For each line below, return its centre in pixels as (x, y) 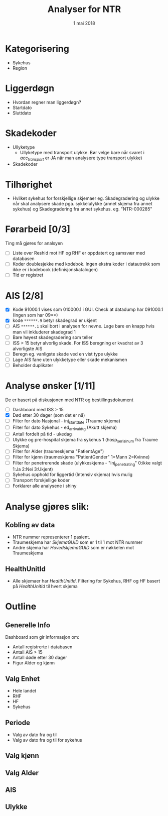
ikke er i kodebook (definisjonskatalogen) (55, 270)
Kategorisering (37, 48)
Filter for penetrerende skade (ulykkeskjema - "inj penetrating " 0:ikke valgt (87, 463)
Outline (21, 607)
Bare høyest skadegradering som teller (52, 337)
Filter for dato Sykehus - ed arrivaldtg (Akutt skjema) (64, 428)
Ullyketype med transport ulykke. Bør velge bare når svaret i (82, 152)
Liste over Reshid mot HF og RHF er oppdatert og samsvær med (79, 253)
